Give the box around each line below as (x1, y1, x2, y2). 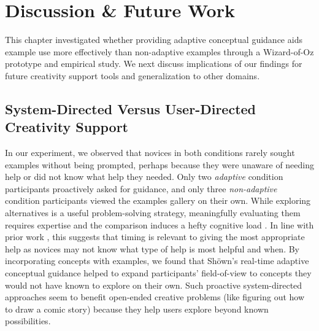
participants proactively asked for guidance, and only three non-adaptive (5, 182, 277, 195)
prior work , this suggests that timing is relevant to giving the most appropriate (5, 230, 305, 243)
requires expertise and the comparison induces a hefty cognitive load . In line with (5, 218, 314, 231)
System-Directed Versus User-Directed (5, 99, 256, 118)
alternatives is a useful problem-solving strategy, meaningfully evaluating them (5, 206, 301, 219)
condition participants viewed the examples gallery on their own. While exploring (5, 194, 311, 207)
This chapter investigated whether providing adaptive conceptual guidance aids (5, 33, 302, 46)
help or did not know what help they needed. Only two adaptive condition (5, 170, 283, 183)
